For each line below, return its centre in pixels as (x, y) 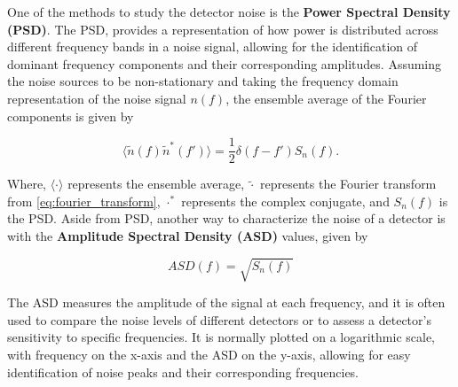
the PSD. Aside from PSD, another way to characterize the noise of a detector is (226, 218)
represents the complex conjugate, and (285, 201)
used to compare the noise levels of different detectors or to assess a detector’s (219, 319)
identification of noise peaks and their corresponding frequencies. (183, 372)
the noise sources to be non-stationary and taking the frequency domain (203, 81)
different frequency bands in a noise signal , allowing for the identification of (212, 46)
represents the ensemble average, (156, 184)
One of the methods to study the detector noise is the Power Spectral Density (229, 12)
